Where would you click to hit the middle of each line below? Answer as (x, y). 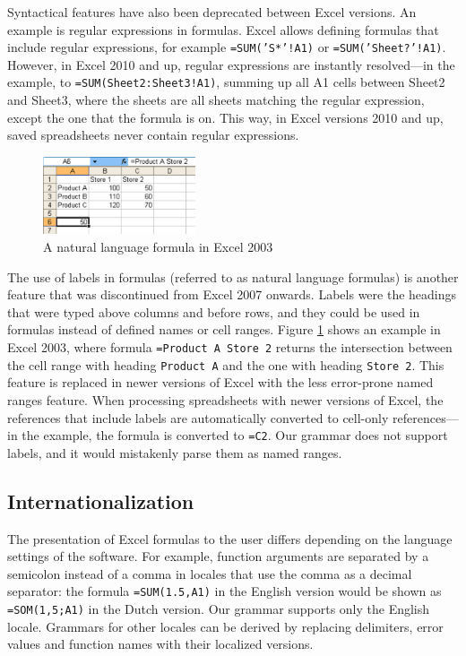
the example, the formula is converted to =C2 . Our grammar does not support (235, 435)
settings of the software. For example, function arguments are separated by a (218, 556)
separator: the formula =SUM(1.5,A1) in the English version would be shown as (224, 591)
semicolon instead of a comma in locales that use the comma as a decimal (210, 573)
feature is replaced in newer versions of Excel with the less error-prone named (220, 382)
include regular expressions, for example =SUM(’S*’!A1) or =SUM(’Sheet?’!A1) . (227, 47)
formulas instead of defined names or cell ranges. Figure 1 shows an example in (224, 329)
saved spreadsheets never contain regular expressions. (153, 135)
